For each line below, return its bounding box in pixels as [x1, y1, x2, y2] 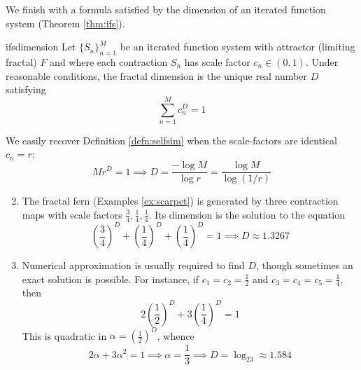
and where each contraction [50, 54, 168, 69]
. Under [305, 54, 339, 69]
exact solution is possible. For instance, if [22, 271, 199, 286]
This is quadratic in [22, 328, 107, 343]
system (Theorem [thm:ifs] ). [6, 15, 125, 30]
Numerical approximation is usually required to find [22, 258, 245, 273]
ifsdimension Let [6, 39, 76, 54]
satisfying [6, 82, 46, 97]
